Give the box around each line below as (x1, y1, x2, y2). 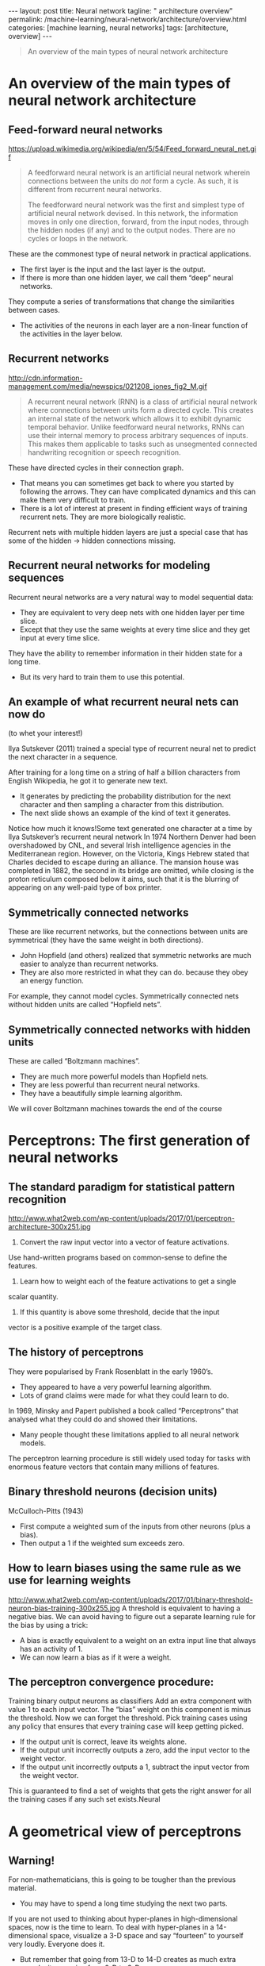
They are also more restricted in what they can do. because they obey (19, 968, 248, 977)
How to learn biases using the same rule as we (8, 1561, 241, 1575)
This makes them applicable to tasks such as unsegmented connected (27, 439, 258, 448)
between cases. (8, 306, 61, 314)
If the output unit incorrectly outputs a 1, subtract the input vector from (19, 1762, 250, 1772)
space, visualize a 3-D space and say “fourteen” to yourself (49, 1931, 244, 1941)
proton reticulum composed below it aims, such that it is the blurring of (8, 875, 240, 884)
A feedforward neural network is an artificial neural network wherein (27, 168, 251, 177)
